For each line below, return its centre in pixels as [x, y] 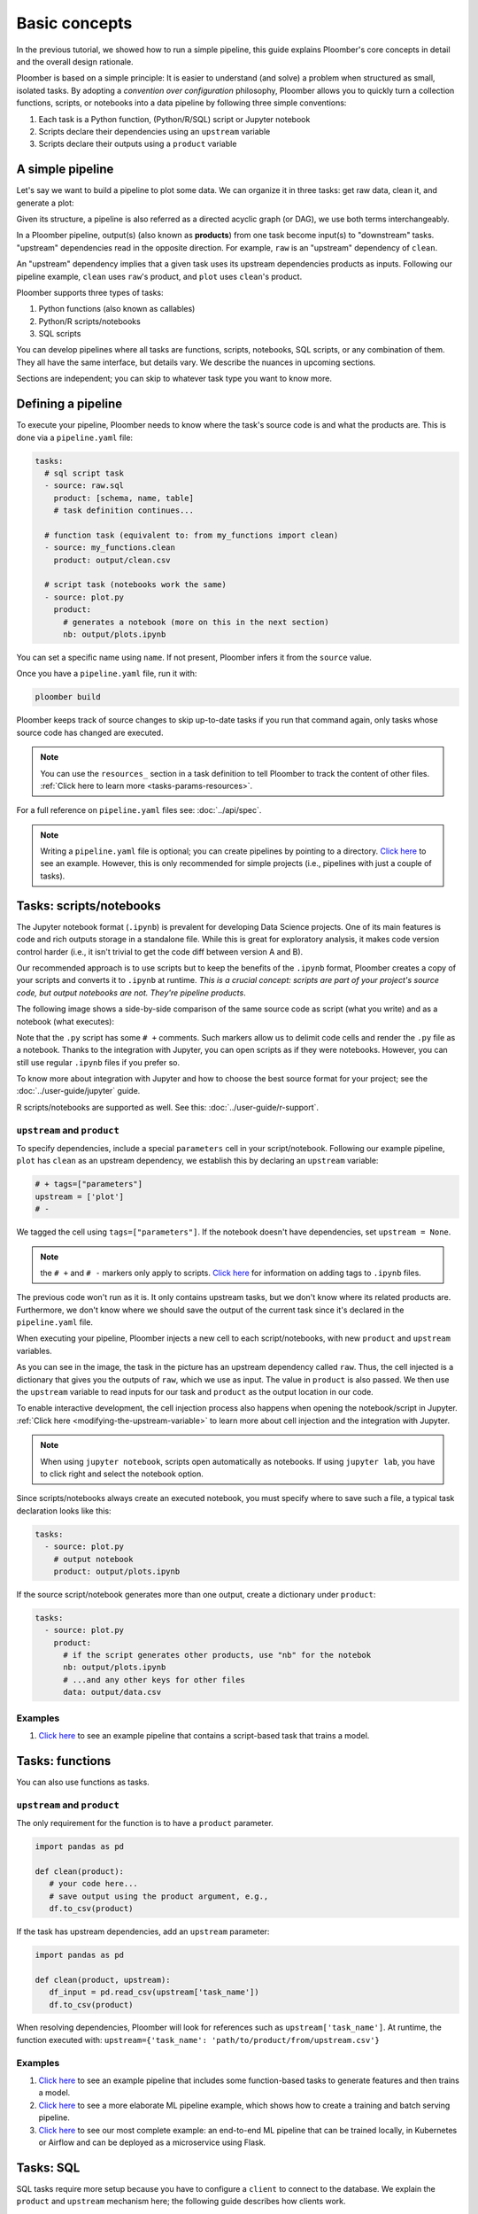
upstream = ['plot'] [79, 1196]
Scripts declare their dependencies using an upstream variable [154, 131]
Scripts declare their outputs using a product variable [138, 144]
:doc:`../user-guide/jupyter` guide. [78, 1091]
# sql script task [84, 473]
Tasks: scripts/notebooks [89, 906]
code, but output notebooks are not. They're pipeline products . [131, 993]
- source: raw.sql [84, 486]
